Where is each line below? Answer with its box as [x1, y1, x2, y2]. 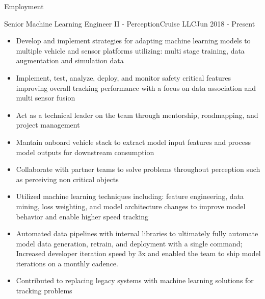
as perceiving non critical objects [16, 173, 119, 184]
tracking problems [16, 285, 72, 296]
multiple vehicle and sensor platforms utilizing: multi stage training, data [16, 45, 245, 56]
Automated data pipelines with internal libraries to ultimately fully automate [16, 228, 258, 239]
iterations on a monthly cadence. [16, 258, 118, 268]
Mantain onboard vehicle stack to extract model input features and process [16, 136, 251, 147]
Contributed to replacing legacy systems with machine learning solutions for [16, 275, 254, 286]
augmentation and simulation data [16, 55, 124, 66]
